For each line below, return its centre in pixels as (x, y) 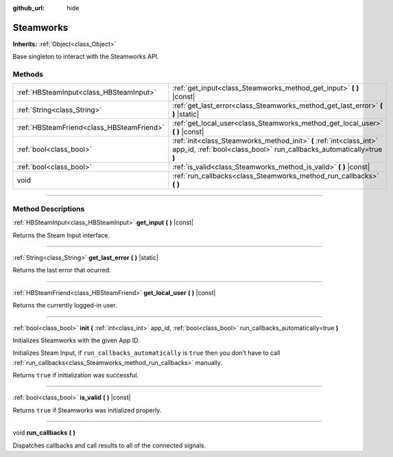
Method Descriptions (49, 209)
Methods (28, 74)
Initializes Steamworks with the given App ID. (76, 340)
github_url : (28, 8)
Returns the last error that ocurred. (62, 270)
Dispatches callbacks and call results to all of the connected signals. (109, 445)
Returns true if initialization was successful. (76, 375)
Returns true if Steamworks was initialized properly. (87, 410)
